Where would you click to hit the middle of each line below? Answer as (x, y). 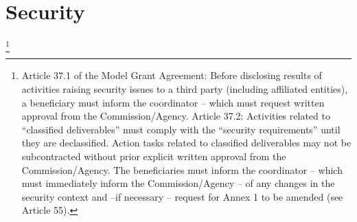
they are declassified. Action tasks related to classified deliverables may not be (186, 143)
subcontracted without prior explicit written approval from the (154, 156)
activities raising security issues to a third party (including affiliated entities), (185, 89)
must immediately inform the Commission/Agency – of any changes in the (178, 183)
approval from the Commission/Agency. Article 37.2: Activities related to (176, 116)
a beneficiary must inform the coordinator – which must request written (173, 102)
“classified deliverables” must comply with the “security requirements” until (181, 129)
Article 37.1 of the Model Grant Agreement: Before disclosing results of (172, 75)
